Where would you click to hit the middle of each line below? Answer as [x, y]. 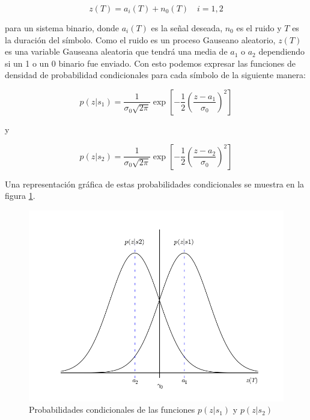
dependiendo [282, 51]
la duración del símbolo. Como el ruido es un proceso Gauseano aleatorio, [140, 39]
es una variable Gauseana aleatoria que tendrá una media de [116, 51]
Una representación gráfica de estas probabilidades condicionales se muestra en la [155, 184]
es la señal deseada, [187, 28]
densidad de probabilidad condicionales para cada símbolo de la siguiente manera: [155, 75]
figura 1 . [20, 196]
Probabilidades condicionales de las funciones [112, 409]
